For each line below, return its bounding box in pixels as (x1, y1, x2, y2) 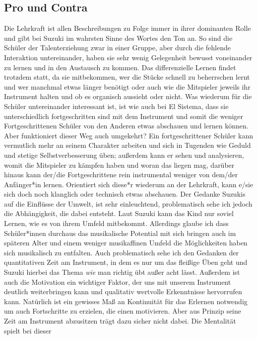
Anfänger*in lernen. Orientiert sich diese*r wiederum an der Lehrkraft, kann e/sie (4, 179, 254, 189)
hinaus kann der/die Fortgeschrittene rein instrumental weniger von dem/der (4, 169, 238, 180)
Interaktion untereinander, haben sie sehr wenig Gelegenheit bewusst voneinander (4, 52, 253, 62)
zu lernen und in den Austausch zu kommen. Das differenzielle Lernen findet (4, 62, 236, 72)
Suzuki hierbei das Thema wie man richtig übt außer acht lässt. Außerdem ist (4, 267, 240, 277)
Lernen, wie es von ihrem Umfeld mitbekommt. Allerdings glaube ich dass (4, 218, 229, 228)
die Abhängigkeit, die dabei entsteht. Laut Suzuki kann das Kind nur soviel (4, 208, 234, 219)
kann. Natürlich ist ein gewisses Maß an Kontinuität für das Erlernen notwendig (4, 296, 248, 306)
